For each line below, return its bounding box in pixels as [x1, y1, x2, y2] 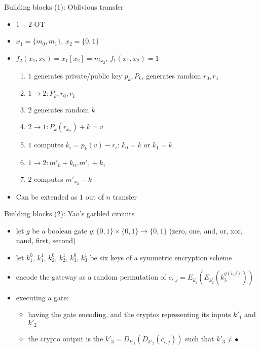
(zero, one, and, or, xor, [169, 225, 243, 236]
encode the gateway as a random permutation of [16, 271, 166, 282]
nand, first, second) [16, 235, 76, 246]
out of [85, 191, 104, 202]
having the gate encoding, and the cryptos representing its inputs [28, 309, 231, 320]
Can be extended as [16, 191, 78, 202]
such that [185, 333, 214, 344]
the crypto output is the [28, 333, 103, 344]
